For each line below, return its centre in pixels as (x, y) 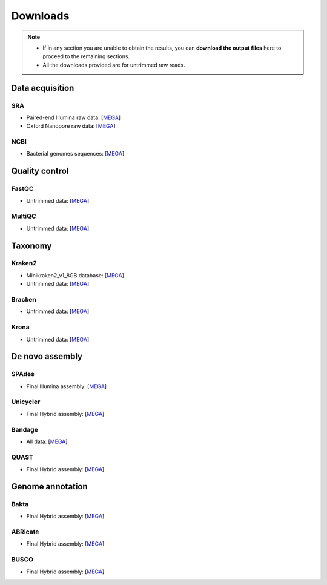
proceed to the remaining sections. (86, 56)
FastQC (22, 189)
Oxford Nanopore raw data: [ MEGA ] (71, 126)
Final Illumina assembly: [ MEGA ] (67, 386)
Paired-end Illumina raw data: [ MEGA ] (74, 117)
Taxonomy (31, 246)
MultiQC (24, 216)
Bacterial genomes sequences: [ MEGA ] (75, 154)
